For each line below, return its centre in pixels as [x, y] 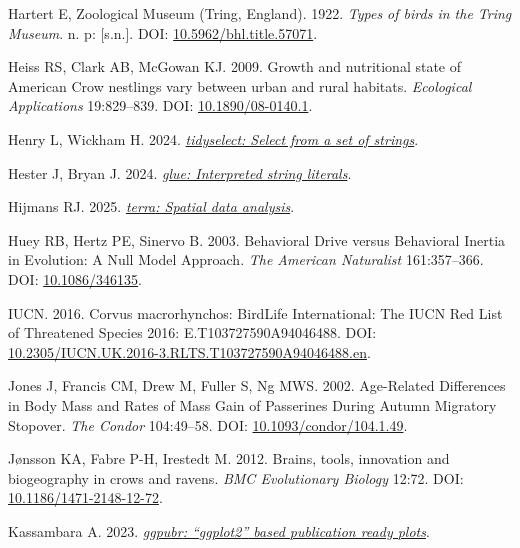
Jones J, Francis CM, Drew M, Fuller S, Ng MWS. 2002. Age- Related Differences [257, 385]
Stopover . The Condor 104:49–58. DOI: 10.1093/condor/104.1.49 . [208, 424]
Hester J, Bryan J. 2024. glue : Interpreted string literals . [180, 172]
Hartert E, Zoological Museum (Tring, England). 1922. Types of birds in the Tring [260, 13]
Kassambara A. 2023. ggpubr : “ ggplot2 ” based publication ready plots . [219, 530]
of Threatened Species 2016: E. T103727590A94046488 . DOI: [192, 332]
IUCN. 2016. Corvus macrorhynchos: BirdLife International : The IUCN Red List [255, 312]
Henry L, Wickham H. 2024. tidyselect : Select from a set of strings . [213, 138]
